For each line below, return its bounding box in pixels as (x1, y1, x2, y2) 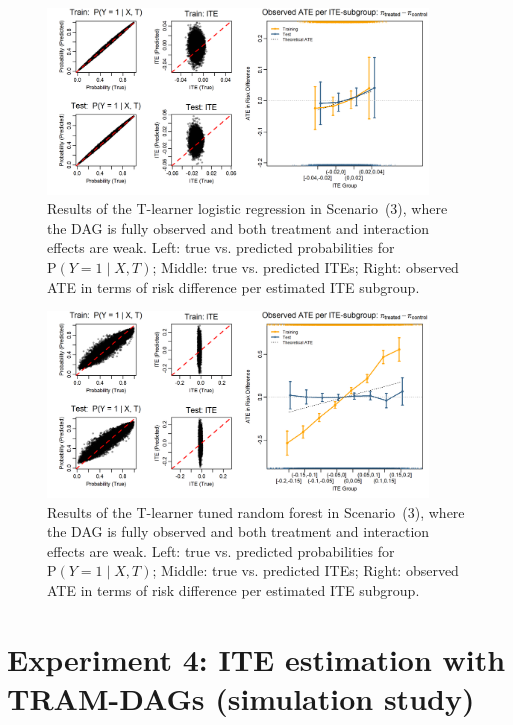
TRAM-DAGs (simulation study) (7, 677, 475, 718)
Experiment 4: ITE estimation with (7, 638, 506, 679)
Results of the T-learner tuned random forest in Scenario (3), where (47, 501, 465, 522)
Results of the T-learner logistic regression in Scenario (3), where (47, 198, 448, 219)
